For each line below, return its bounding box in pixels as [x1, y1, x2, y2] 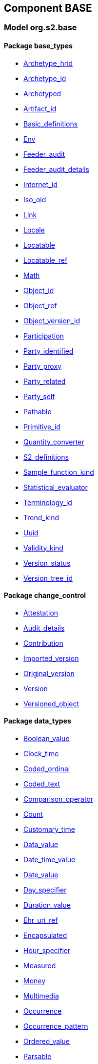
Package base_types [4, 42, 73, 50]
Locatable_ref [23, 255, 68, 264]
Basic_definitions [23, 119, 78, 128]
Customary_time [23, 825, 75, 834]
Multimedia [23, 992, 59, 1000]
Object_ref [23, 301, 57, 310]
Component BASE [4, 2, 92, 14]
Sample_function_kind [23, 468, 94, 476]
